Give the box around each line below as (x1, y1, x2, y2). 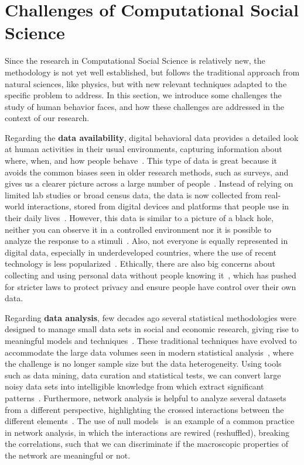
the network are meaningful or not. (5, 449, 131, 461)
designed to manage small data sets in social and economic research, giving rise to (5, 323, 299, 335)
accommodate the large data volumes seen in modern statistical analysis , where (5, 346, 294, 358)
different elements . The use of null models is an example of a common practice (5, 415, 295, 427)
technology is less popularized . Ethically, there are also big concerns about (5, 257, 275, 270)
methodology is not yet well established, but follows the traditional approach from (5, 66, 300, 78)
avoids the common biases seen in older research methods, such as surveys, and (5, 166, 289, 178)
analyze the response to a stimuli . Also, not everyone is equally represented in (5, 235, 288, 247)
